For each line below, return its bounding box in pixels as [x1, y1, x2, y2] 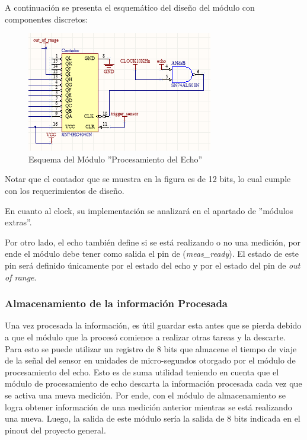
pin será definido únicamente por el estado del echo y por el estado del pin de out [5, 259, 300, 271]
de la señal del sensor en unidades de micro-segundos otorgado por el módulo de [5, 354, 296, 366]
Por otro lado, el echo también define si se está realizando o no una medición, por [5, 235, 301, 248]
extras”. [5, 216, 32, 228]
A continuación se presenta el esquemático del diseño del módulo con [5, 1, 255, 13]
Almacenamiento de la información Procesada [5, 296, 228, 311]
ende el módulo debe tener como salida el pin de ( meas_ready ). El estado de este [5, 247, 299, 260]
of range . [5, 270, 37, 283]
